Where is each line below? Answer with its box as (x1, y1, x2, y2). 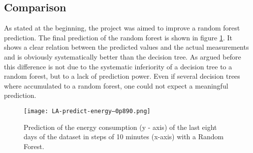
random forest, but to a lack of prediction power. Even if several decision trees (4, 71, 240, 81)
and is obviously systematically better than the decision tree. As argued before (4, 51, 241, 61)
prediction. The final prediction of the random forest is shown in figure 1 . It (4, 32, 233, 42)
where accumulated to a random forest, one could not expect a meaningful (4, 80, 228, 91)
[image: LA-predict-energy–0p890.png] (24, 107, 151, 115)
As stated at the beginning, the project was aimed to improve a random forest (4, 23, 240, 33)
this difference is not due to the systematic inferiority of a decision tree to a (4, 61, 232, 71)
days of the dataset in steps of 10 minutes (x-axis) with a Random (24, 131, 224, 142)
